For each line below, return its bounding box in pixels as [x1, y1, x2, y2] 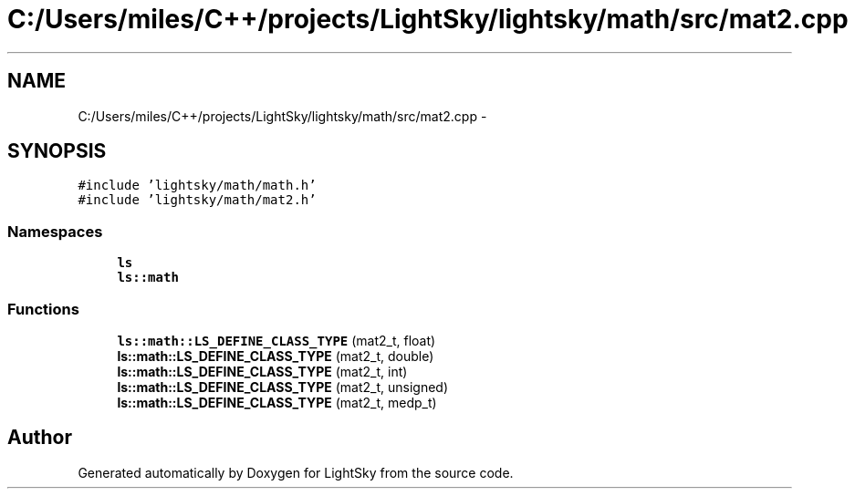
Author [7, 426, 72, 449]
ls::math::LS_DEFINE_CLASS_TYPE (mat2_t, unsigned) [117, 378, 449, 395]
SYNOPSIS [7, 139, 107, 163]
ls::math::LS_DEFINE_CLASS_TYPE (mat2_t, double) [117, 347, 434, 364]
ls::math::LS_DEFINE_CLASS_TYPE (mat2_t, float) [117, 332, 436, 348]
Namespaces [7, 222, 103, 241]
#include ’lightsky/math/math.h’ [78, 178, 317, 193]
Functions [7, 299, 79, 318]
